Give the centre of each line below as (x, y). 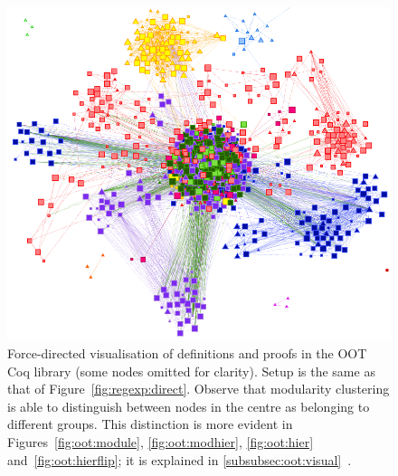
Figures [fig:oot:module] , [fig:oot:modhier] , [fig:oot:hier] (161, 441)
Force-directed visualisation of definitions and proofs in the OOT (187, 353)
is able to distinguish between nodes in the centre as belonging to (189, 406)
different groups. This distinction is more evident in (150, 424)
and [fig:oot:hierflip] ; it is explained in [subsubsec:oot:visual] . (180, 459)
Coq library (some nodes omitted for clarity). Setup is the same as (191, 371)
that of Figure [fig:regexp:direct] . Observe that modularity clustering (199, 389)
